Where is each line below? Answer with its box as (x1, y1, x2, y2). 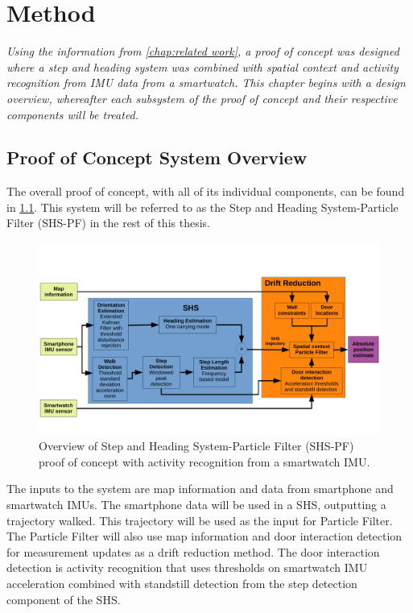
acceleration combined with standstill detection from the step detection (6, 574, 357, 591)
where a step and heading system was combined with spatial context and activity (6, 58, 399, 75)
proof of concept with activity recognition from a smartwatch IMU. (39, 453, 370, 470)
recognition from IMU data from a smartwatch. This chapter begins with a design (6, 74, 406, 91)
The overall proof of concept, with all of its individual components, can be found (6, 183, 405, 200)
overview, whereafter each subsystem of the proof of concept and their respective (6, 89, 398, 106)
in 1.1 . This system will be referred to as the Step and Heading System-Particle (6, 198, 399, 215)
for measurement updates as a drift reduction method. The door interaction (6, 543, 380, 560)
